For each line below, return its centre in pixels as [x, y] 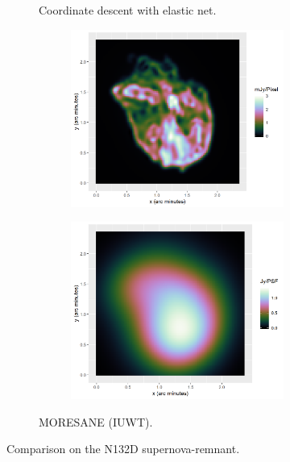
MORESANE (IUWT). [96, 421]
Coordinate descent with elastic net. [128, 10]
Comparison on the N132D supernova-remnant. [123, 449]
